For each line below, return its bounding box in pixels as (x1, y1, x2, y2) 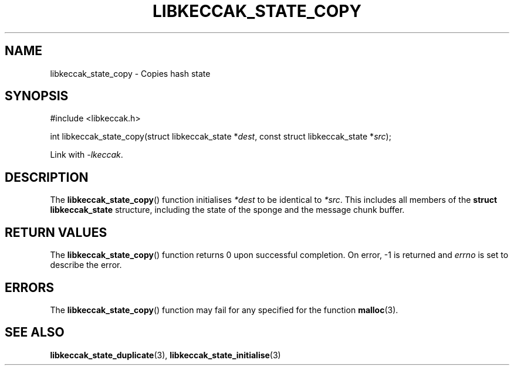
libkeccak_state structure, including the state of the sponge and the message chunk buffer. (50, 205, 405, 215)
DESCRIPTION (5, 169, 89, 185)
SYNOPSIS (5, 89, 69, 104)
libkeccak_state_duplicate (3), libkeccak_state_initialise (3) (50, 349, 281, 360)
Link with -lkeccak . (50, 150, 123, 160)
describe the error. (50, 260, 122, 270)
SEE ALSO (5, 325, 65, 340)
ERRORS (5, 280, 55, 295)
